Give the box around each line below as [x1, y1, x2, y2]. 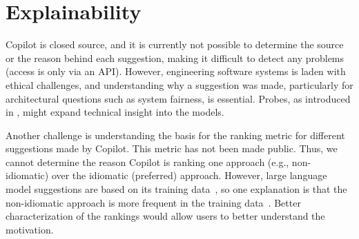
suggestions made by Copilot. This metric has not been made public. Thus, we [6, 141, 338, 156]
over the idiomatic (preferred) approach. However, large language [51, 168, 327, 183]
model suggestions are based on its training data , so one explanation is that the [6, 182, 347, 196]
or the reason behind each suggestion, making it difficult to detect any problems [6, 50, 345, 65]
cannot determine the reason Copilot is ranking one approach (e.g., [6, 154, 289, 169]
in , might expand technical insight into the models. [6, 105, 224, 119]
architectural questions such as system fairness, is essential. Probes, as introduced [6, 91, 351, 105]
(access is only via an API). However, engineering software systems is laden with [6, 64, 346, 79]
